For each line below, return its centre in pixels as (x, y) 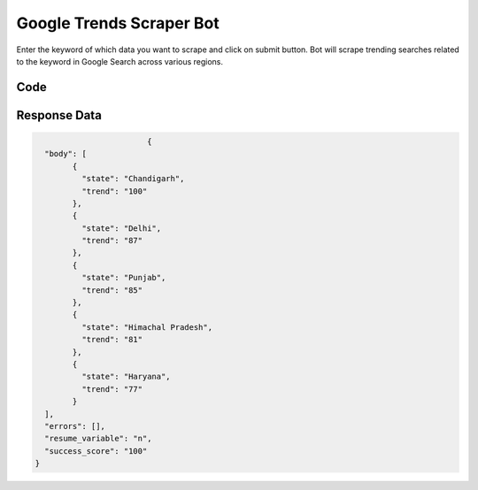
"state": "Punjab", (123, 278)
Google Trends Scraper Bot (118, 23)
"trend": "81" (112, 340)
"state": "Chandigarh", (133, 179)
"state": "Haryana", (126, 377)
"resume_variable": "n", (98, 439)
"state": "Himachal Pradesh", (146, 327)
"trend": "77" (112, 389)
